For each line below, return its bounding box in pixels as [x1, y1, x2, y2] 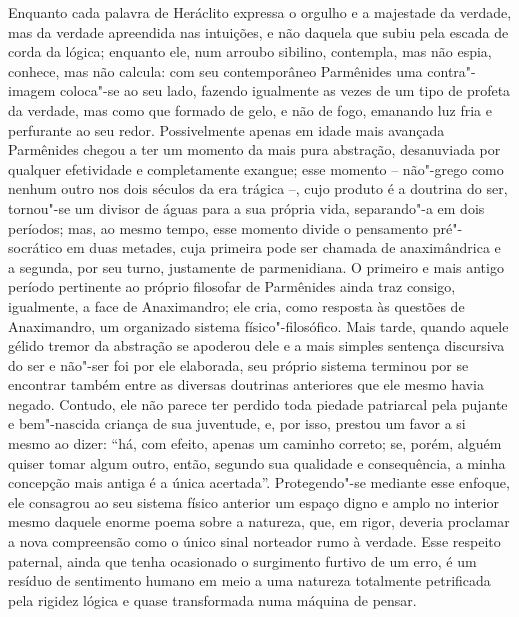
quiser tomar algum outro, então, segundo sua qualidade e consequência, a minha [8, 452, 506, 473]
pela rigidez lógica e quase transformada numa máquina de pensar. [8, 589, 417, 610]
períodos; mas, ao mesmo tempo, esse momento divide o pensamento [8, 217, 429, 238]
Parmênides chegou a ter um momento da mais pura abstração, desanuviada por [8, 139, 501, 160]
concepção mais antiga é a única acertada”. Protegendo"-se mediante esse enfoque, [8, 472, 510, 493]
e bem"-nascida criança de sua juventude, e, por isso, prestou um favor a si [8, 413, 466, 434]
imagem [8, 80, 56, 101]
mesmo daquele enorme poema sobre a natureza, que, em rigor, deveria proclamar [8, 511, 510, 532]
